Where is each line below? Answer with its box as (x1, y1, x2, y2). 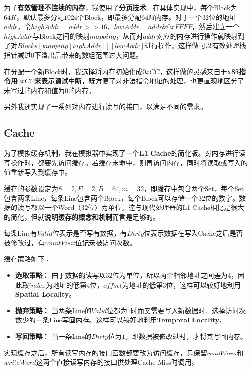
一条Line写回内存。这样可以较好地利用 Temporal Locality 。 (35, 315, 226, 325)
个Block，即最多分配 (77, 12, 142, 22)
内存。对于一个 (154, 12, 202, 22)
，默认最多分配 (16, 12, 64, 22)
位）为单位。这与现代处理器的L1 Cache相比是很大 (88, 202, 244, 212)
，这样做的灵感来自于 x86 (159, 66, 239, 76)
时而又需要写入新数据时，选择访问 (131, 305, 239, 315)
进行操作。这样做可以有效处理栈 (144, 40, 246, 50)
